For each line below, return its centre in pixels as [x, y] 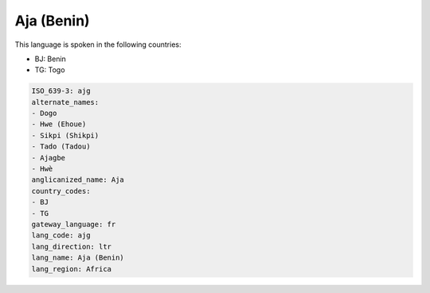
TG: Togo [50, 70]
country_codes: [61, 191]
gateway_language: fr [74, 224]
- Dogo [44, 114]
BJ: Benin [51, 59]
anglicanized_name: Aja [78, 180]
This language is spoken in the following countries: [98, 44]
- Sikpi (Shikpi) [65, 135]
